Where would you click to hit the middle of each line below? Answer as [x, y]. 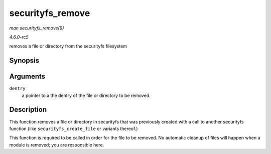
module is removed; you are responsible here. [57, 144]
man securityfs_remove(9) [37, 28]
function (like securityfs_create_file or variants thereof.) [74, 128]
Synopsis [24, 61]
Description [28, 110]
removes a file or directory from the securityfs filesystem [68, 46]
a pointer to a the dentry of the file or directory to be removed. [86, 95]
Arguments [27, 77]
